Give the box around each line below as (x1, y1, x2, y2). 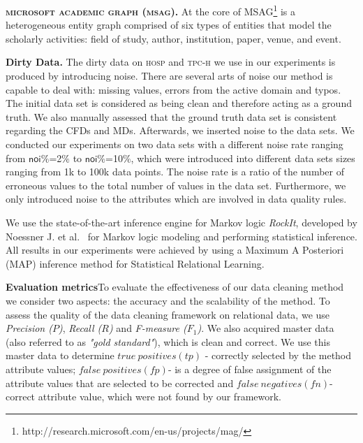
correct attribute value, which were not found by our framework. (6, 389, 282, 404)
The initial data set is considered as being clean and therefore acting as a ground (6, 96, 352, 110)
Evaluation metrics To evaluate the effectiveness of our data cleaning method (6, 279, 344, 294)
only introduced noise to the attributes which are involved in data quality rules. (6, 191, 347, 206)
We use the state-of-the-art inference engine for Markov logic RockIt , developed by (6, 215, 357, 229)
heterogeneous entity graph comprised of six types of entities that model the (6, 17, 332, 32)
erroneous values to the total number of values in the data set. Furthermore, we (6, 177, 346, 192)
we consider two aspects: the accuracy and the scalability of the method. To (6, 293, 330, 307)
